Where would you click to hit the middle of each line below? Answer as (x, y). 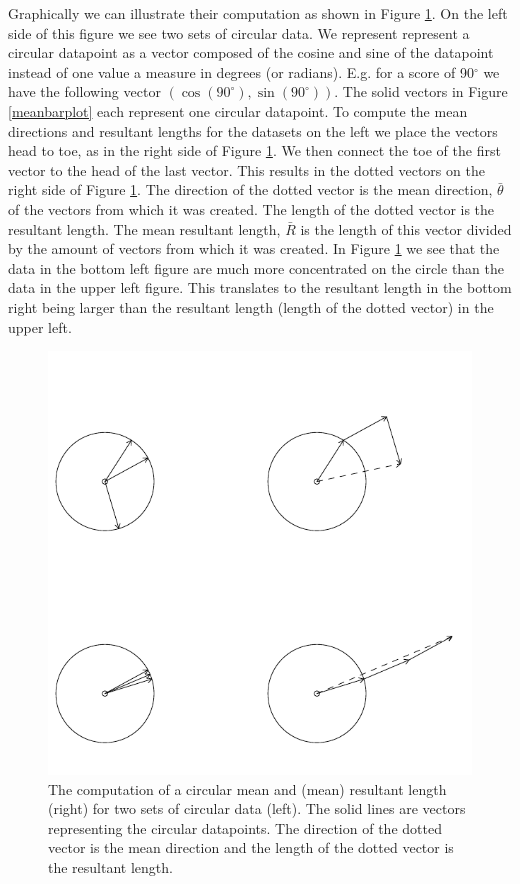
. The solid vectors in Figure (421, 91)
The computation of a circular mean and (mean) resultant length (247, 788)
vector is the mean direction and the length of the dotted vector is (251, 847)
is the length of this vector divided (406, 228)
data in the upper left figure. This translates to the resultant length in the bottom (260, 287)
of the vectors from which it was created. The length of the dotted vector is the (251, 208)
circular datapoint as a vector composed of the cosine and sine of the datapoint (251, 52)
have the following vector (84, 91)
